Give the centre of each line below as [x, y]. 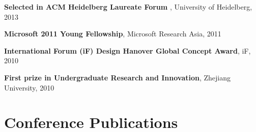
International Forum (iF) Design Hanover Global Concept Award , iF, [127, 50]
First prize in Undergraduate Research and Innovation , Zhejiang [118, 77]
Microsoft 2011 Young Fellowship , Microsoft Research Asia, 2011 [113, 34]
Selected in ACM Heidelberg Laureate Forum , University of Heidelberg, [128, 7]
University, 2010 [29, 87]
